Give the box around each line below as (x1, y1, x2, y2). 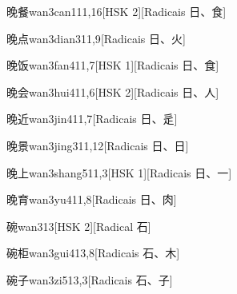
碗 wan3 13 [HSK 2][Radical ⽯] (6, 217, 151, 234)
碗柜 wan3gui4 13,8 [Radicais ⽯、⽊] (6, 244, 180, 261)
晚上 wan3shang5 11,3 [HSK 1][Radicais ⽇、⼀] (6, 164, 232, 181)
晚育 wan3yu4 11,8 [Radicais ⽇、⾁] (6, 191, 177, 208)
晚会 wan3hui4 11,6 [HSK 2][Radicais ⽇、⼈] (6, 83, 219, 100)
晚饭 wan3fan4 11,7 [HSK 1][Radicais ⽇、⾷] (6, 57, 219, 73)
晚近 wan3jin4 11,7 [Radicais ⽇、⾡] (6, 110, 178, 127)
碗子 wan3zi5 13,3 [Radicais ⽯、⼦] (6, 271, 173, 288)
